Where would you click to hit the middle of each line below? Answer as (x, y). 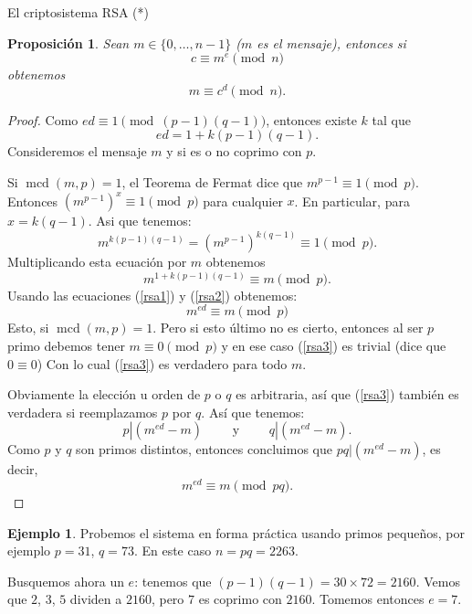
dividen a (96, 599)
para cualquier (243, 201)
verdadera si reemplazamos (83, 412)
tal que (391, 119)
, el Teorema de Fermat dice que (212, 182)
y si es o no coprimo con (234, 151)
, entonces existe (311, 119)
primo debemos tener (66, 346)
